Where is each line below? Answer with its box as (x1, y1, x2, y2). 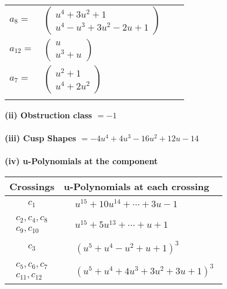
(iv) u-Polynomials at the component (5, 155, 158, 167)
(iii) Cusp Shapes (5, 132, 76, 144)
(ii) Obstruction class (5, 109, 92, 121)
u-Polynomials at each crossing (64, 179, 209, 193)
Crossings (9, 179, 55, 193)
